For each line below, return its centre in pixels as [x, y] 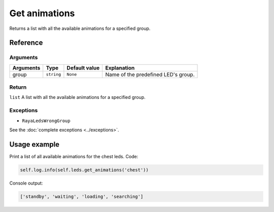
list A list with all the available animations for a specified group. [77, 97]
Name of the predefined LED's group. [150, 75]
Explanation [120, 67]
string [54, 74]
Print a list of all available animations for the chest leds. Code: [74, 156]
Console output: [26, 183]
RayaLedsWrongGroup [46, 121]
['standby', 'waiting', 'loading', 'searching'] [82, 196]
